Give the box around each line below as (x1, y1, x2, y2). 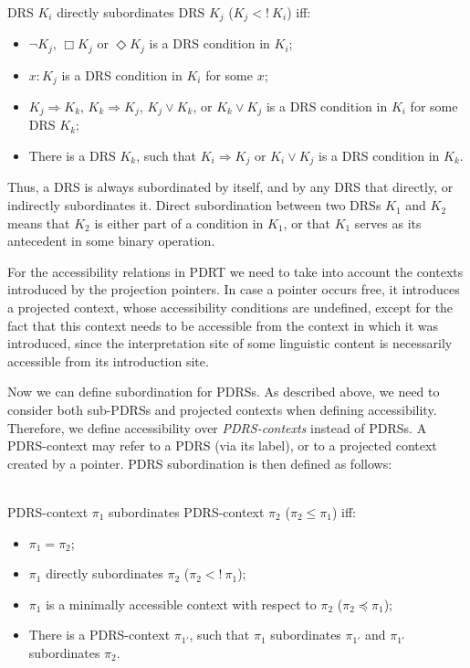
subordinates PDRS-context (109, 502, 265, 521)
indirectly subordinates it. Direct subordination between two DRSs (7, 196, 381, 215)
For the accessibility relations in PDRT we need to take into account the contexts (7, 261, 464, 281)
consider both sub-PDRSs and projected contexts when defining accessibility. (7, 399, 437, 419)
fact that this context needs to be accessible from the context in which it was (7, 315, 439, 334)
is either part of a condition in (94, 213, 264, 232)
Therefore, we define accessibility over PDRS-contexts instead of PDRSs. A (7, 418, 427, 437)
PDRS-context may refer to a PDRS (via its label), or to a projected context (7, 436, 437, 455)
